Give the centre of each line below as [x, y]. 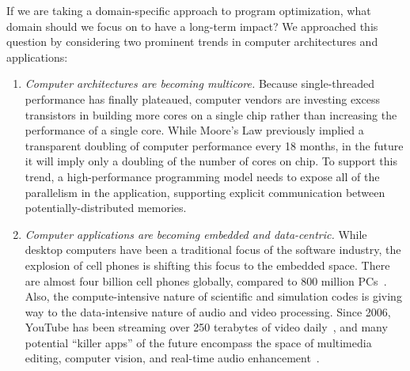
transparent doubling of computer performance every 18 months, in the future [214, 145]
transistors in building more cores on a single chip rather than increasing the [211, 114]
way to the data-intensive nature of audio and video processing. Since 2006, [208, 311]
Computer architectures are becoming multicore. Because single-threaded [200, 83]
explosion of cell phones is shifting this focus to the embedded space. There [207, 265]
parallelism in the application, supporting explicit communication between [205, 192]
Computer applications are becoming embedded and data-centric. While [196, 234]
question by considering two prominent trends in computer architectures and [192, 42]
